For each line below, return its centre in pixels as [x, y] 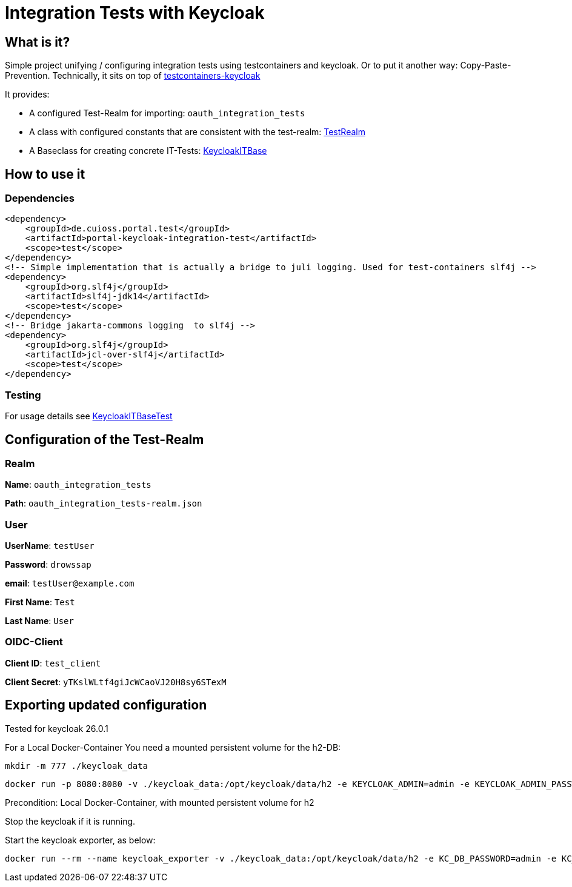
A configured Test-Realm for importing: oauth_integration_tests [167, 113]
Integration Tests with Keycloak [135, 13]
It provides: [27, 95]
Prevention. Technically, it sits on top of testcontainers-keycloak [133, 76]
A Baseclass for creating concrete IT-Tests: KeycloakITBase [148, 151]
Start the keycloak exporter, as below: [80, 840]
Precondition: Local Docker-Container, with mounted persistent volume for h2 [160, 802]
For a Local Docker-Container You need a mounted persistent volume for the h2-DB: [173, 747]
